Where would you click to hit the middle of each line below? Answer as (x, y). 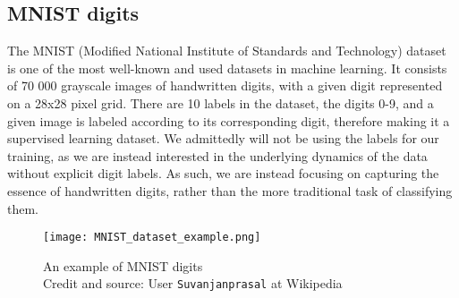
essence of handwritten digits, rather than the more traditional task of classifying (230, 190)
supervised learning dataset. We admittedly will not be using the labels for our (223, 138)
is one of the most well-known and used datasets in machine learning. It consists (227, 68)
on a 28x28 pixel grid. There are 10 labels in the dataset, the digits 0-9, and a (221, 102)
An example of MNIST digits (123, 265)
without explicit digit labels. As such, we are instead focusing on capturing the (223, 173)
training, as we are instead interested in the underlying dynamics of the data (217, 155)
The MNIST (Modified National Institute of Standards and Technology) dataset (227, 51)
